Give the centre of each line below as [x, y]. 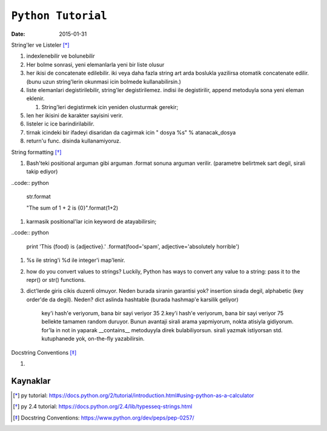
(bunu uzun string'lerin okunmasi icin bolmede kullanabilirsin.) [104, 81]
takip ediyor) [42, 172]
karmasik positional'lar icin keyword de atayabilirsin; [91, 221]
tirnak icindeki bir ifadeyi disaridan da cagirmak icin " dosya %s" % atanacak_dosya [131, 132]
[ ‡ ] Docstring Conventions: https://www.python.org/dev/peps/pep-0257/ [104, 418]
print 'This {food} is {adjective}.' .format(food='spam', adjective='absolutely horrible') [133, 246]
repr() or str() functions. [56, 279]
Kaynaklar [31, 381]
